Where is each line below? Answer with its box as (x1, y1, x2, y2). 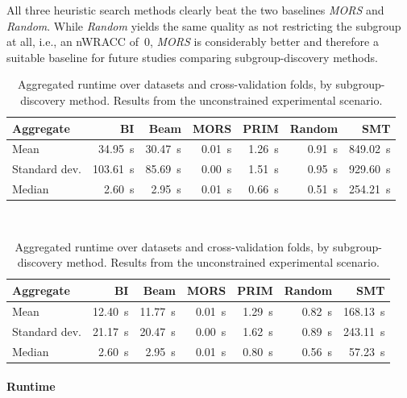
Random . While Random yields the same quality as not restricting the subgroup (6, 17, 401, 34)
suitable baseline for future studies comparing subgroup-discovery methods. (6, 48, 378, 65)
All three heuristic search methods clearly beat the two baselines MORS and (6, 2, 384, 18)
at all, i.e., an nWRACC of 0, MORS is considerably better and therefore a (6, 33, 379, 50)
